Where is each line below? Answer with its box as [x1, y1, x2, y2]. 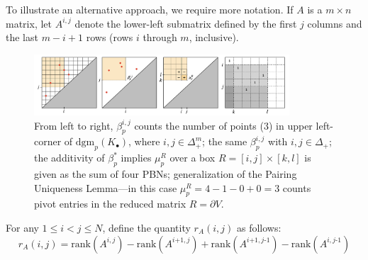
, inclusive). [189, 30, 239, 45]
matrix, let [6, 16, 52, 30]
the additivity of [34, 150, 105, 165]
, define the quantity [102, 220, 191, 234]
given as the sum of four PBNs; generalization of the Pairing [34, 166, 297, 181]
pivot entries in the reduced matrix [34, 196, 186, 211]
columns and [307, 16, 362, 30]
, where [128, 134, 160, 149]
